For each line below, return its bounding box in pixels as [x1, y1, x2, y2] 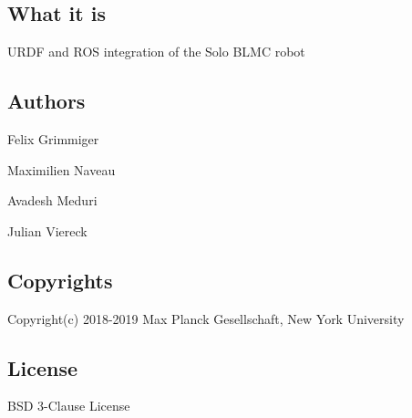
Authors [7, 87, 86, 115]
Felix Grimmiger [7, 130, 99, 148]
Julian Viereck [7, 221, 88, 240]
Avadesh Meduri [7, 191, 98, 210]
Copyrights [7, 266, 113, 294]
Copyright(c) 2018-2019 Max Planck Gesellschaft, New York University [7, 308, 405, 328]
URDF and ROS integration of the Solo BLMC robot [7, 42, 305, 61]
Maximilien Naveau [7, 160, 116, 179]
